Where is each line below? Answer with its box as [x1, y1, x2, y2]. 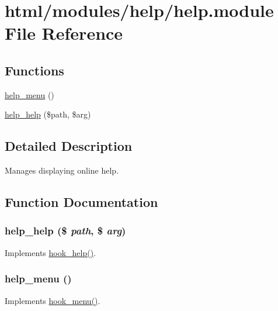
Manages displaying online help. [5, 164, 119, 177]
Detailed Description [5, 137, 133, 155]
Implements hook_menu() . [5, 294, 100, 306]
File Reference [5, 21, 123, 45]
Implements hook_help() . [5, 246, 96, 258]
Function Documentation [5, 193, 158, 211]
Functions [5, 61, 64, 79]
